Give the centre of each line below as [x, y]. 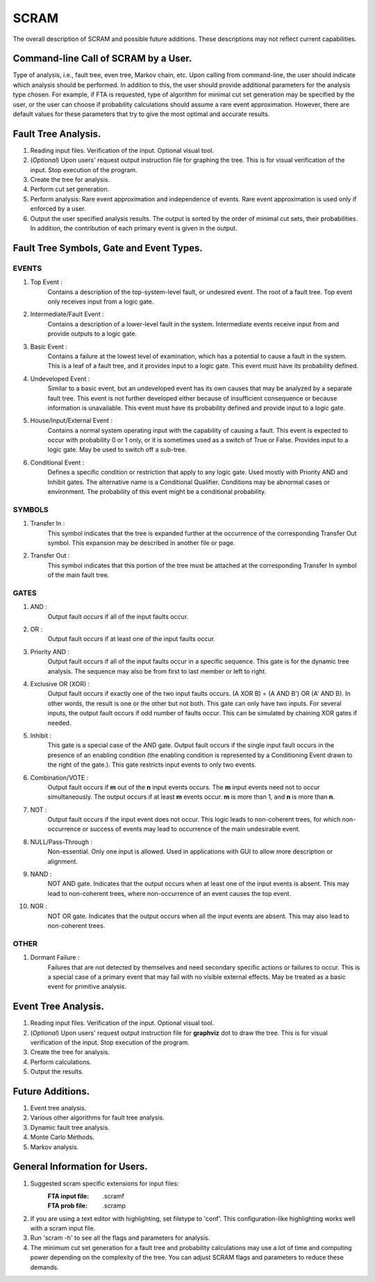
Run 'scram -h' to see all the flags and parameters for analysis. [120, 1238]
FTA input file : [68, 1196]
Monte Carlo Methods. [62, 1137]
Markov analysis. [55, 1147]
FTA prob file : [68, 1206]
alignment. [62, 861]
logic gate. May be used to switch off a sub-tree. [117, 450]
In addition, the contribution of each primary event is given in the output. [134, 228]
